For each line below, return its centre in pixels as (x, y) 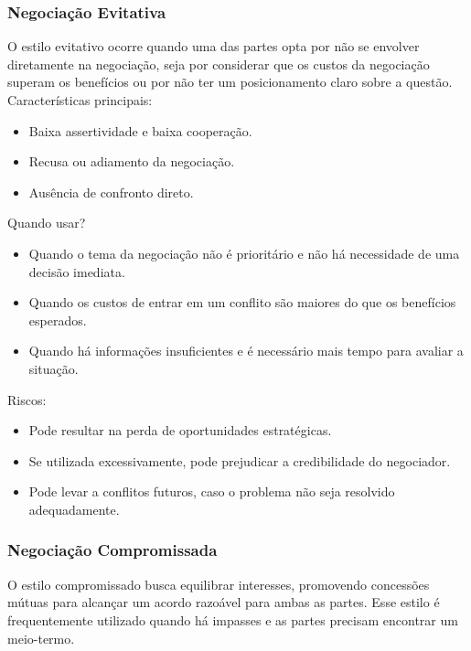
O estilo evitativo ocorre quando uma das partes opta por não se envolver (214, 46)
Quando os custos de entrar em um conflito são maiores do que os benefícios (242, 302)
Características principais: (80, 100)
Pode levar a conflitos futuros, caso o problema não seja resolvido (212, 491)
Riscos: (27, 399)
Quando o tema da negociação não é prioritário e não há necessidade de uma (244, 253)
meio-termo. (41, 638)
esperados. (58, 320)
